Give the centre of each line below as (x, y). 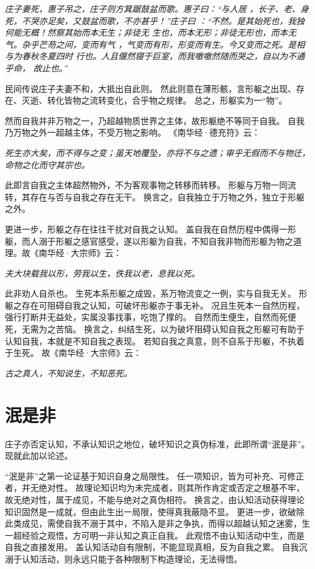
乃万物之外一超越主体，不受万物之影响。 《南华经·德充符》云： (133, 132)
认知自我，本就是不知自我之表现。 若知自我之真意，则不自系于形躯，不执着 (155, 340)
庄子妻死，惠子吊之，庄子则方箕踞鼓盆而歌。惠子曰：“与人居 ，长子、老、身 (157, 8)
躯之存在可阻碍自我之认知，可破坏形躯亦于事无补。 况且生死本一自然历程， (155, 305)
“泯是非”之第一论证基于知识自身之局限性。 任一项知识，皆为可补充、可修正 (154, 475)
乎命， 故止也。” (36, 67)
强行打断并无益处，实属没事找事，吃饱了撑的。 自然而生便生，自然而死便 (151, 317)
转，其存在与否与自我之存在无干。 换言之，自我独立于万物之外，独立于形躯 (155, 196)
